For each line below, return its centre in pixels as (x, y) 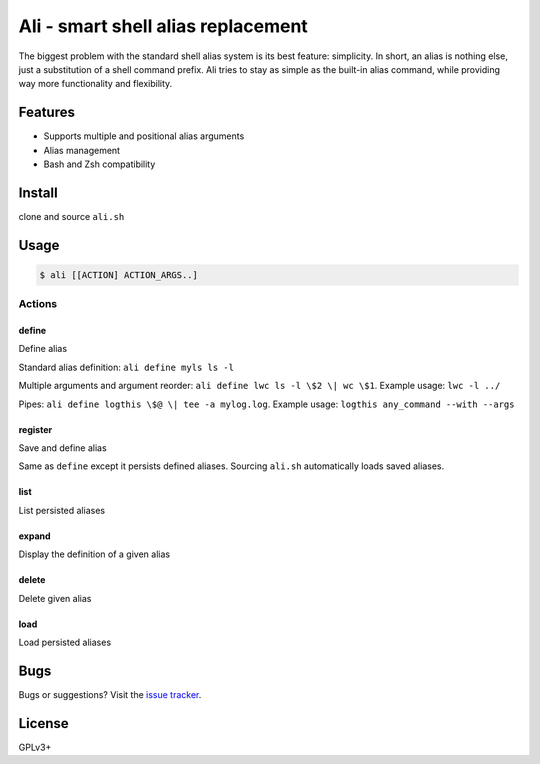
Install (38, 192)
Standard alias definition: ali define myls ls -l (126, 367)
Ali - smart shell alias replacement (163, 26)
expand (34, 536)
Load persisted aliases (65, 642)
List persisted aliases (61, 510)
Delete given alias (55, 598)
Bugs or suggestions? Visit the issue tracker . (110, 694)
